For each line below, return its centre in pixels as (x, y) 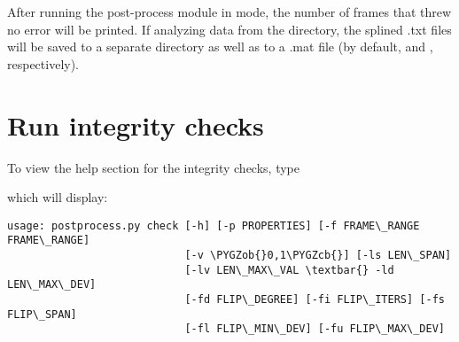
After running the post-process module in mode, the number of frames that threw (229, 12)
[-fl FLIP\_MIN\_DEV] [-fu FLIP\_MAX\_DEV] (315, 329)
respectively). (43, 63)
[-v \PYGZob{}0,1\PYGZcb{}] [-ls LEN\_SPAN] (318, 255)
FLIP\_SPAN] (42, 314)
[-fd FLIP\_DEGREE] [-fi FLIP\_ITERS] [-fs (315, 299)
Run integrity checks (136, 124)
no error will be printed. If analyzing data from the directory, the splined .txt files (229, 29)
